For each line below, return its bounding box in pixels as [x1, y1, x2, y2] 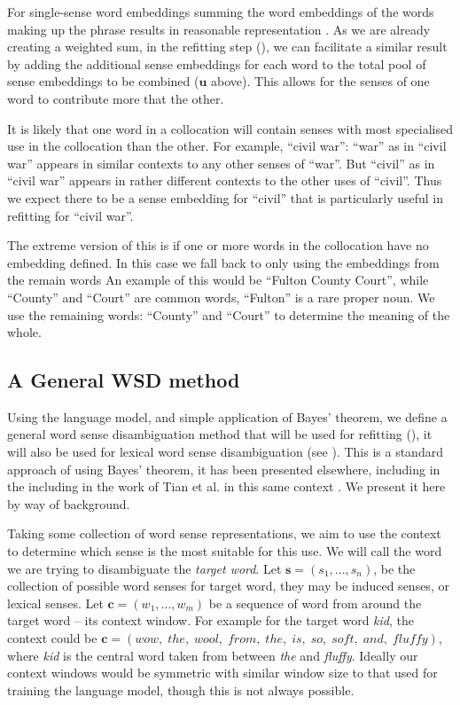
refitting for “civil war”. [7, 206, 134, 224]
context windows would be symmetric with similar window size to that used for [7, 663, 438, 682]
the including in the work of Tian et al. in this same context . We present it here [7, 477, 446, 496]
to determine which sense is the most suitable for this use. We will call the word [7, 542, 442, 560]
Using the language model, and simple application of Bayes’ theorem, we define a [7, 407, 448, 426]
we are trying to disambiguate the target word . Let [7, 559, 282, 577]
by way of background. [7, 494, 130, 513]
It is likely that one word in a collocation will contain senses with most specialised [7, 119, 453, 137]
